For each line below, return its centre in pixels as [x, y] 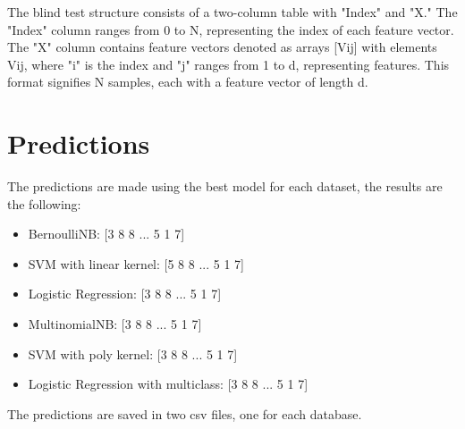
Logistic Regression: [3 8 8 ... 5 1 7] [125, 294]
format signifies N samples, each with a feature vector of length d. [188, 82]
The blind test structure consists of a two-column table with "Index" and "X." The [232, 12]
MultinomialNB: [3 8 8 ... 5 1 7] [115, 324]
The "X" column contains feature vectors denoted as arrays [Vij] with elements [222, 47]
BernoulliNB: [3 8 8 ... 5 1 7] [106, 234]
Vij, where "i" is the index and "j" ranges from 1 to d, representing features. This [228, 64]
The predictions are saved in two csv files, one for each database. [185, 413]
